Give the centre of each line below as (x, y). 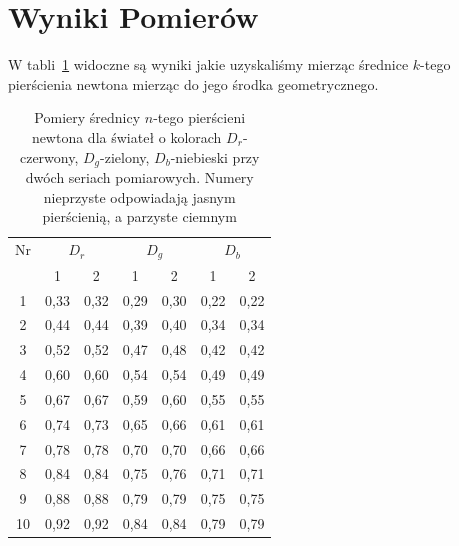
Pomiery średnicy (87, 117)
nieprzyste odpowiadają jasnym (139, 196)
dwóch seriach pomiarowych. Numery (139, 176)
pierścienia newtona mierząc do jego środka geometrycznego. (193, 83)
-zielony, (125, 156)
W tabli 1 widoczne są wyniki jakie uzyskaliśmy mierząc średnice (208, 64)
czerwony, (49, 156)
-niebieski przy (215, 156)
